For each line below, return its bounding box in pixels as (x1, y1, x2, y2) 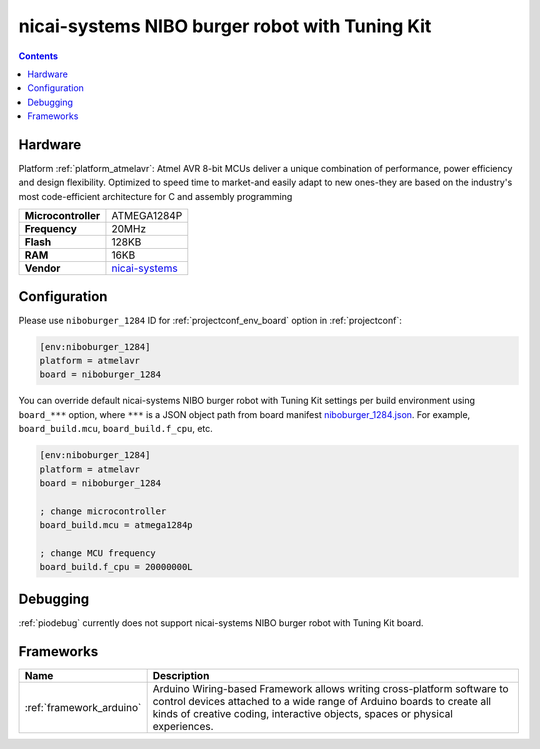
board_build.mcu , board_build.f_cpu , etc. (18, 423, 214, 435)
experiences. (152, 719, 214, 733)
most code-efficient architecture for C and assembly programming (18, 190, 293, 202)
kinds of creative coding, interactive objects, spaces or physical (152, 706, 454, 720)
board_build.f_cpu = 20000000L (39, 561, 194, 573)
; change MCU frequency (39, 547, 157, 559)
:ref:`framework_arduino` (24, 700, 142, 714)
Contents (18, 50, 59, 62)
